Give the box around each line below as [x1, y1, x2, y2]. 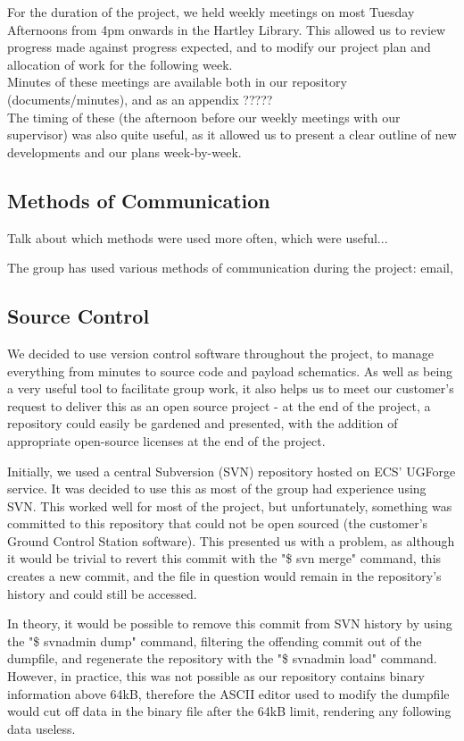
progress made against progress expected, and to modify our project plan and [7, 38, 431, 56]
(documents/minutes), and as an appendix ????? [7, 89, 273, 108]
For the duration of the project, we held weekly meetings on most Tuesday [7, 3, 415, 21]
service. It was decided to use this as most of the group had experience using [7, 479, 427, 498]
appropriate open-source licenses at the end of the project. [7, 431, 326, 450]
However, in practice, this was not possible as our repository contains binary [7, 667, 425, 686]
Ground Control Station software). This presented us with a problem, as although [7, 531, 455, 550]
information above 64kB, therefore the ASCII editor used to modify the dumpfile [7, 684, 450, 703]
